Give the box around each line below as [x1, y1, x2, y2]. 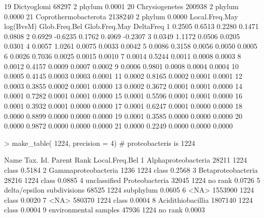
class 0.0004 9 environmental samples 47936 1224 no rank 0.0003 [4, 204, 205, 215]
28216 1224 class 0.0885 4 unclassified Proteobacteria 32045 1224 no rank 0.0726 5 [4, 174, 260, 185]
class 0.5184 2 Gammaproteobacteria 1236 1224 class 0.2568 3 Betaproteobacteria [4, 164, 258, 175]
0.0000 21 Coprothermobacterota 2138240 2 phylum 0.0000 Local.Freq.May [4, 11, 238, 21]
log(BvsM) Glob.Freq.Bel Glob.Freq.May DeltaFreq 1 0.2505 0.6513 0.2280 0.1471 [4, 21, 259, 32]
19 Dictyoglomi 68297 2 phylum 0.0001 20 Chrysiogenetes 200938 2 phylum [4, 1, 239, 11]
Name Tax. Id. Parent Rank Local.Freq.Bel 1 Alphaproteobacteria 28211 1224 [4, 154, 247, 165]
